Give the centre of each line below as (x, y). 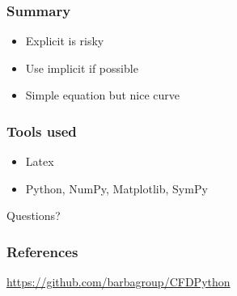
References (42, 251)
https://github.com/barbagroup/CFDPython (118, 282)
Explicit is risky (65, 41)
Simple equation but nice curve (103, 95)
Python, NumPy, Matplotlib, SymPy (116, 188)
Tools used (42, 131)
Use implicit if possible (82, 68)
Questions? (34, 216)
